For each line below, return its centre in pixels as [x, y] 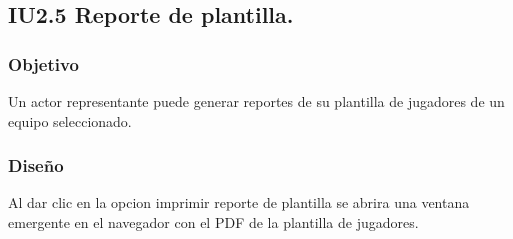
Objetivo [43, 63]
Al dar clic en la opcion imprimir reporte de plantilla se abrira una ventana [239, 202]
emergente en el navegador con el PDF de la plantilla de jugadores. [213, 222]
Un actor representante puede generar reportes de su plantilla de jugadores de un [256, 101]
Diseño [36, 165]
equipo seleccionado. [70, 120]
